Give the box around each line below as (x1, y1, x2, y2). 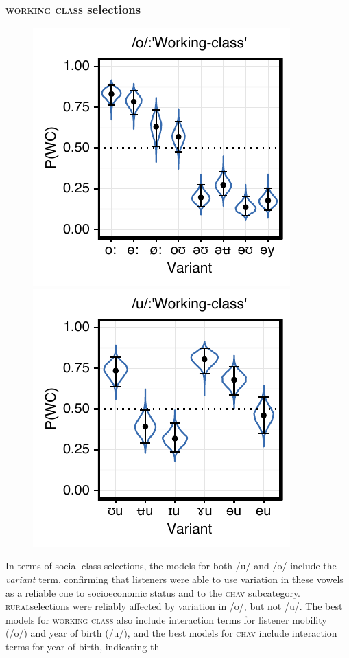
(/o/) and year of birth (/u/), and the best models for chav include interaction (5, 626, 337, 640)
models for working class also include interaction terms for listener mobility (5, 612, 327, 626)
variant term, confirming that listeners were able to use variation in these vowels (5, 572, 344, 586)
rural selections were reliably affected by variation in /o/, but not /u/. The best (5, 599, 343, 613)
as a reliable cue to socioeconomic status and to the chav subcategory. (5, 585, 301, 600)
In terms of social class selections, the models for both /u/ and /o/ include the (5, 558, 337, 573)
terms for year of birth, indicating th (5, 639, 160, 653)
